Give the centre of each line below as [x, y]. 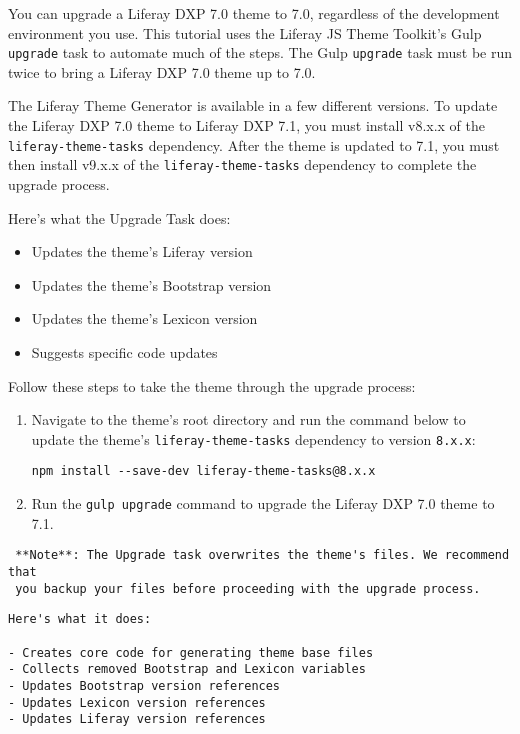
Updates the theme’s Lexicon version [144, 318]
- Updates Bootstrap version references [144, 685]
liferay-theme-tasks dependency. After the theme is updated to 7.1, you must [254, 144]
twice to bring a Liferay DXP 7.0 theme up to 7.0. [162, 71]
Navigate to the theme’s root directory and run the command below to [248, 419]
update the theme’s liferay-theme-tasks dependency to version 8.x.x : [253, 438]
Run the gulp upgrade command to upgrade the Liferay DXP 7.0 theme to [263, 503]
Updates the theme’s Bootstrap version [151, 284]
